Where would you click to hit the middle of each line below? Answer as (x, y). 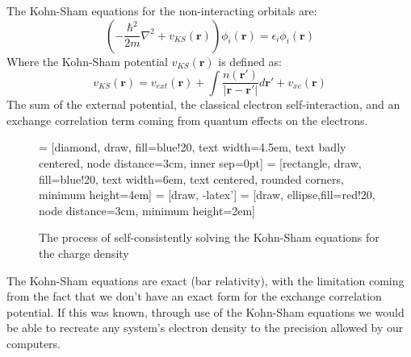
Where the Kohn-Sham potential (87, 61)
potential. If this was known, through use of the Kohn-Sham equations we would (205, 311)
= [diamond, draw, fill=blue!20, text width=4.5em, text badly (193, 147)
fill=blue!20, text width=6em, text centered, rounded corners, (191, 178)
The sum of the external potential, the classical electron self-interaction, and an (203, 104)
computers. (34, 343)
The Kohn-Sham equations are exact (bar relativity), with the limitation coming (205, 280)
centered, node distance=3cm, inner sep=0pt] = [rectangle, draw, (200, 163)
